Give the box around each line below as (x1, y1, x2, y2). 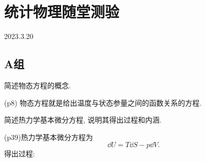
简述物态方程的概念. (4, 79, 71, 90)
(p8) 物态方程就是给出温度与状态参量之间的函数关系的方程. (4, 97, 202, 108)
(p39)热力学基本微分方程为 (4, 131, 93, 142)
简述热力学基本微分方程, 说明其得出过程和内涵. (4, 114, 162, 125)
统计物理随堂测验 (4, 1, 120, 22)
